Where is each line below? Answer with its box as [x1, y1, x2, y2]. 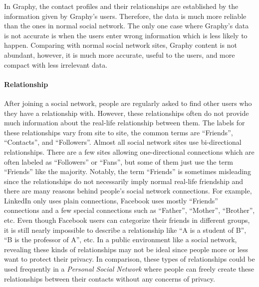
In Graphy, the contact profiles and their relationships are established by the [4, 1, 239, 11]
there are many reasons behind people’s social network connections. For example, [4, 186, 252, 196]
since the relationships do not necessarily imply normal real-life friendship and [4, 176, 244, 186]
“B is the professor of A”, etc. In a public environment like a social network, [4, 234, 237, 245]
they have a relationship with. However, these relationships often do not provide [4, 107, 249, 118]
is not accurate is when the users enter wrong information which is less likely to [4, 30, 248, 40]
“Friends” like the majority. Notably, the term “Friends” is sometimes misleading [4, 166, 251, 177]
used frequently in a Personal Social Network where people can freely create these [4, 264, 254, 274]
